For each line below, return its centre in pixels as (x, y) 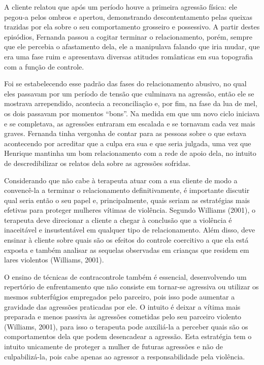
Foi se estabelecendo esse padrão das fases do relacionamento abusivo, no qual (125, 84)
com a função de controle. (44, 66)
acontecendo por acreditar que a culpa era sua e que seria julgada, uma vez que (128, 143)
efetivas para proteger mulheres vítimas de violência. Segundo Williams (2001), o (130, 210)
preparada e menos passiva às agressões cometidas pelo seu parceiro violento (123, 317)
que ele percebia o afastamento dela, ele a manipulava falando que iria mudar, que (132, 46)
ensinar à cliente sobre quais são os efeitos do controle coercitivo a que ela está (126, 240)
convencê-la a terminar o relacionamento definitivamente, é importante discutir (127, 190)
